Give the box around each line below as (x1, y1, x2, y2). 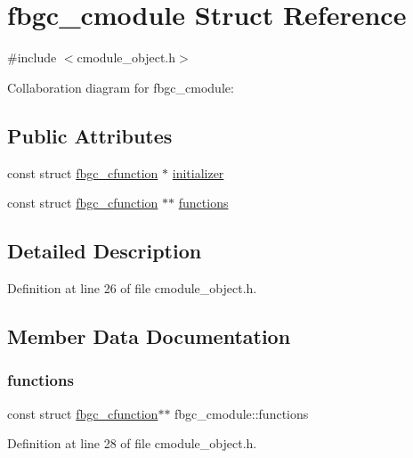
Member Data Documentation (7, 322, 291, 349)
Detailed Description (7, 237, 202, 265)
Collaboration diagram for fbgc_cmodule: (7, 78, 234, 96)
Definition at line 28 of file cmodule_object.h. (7, 434, 257, 453)
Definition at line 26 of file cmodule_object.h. (7, 278, 257, 297)
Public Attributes (7, 121, 173, 149)
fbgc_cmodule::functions (174, 404, 309, 422)
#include (7, 48, 57, 67)
